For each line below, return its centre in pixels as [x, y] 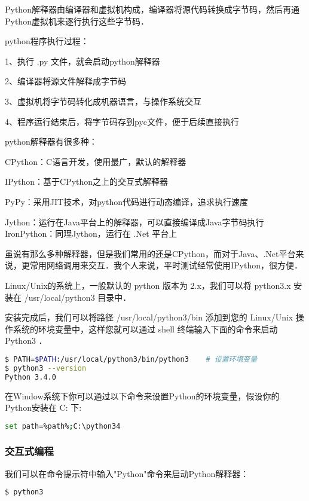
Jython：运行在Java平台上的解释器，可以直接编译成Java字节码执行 [134, 222]
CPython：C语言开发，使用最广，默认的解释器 [96, 161]
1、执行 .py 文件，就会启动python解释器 [82, 61]
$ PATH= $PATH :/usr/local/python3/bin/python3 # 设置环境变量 [131, 359]
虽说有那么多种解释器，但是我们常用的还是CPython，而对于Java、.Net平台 [150, 253]
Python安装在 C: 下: [43, 407]
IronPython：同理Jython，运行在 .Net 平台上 [91, 233]
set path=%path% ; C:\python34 [63, 426]
